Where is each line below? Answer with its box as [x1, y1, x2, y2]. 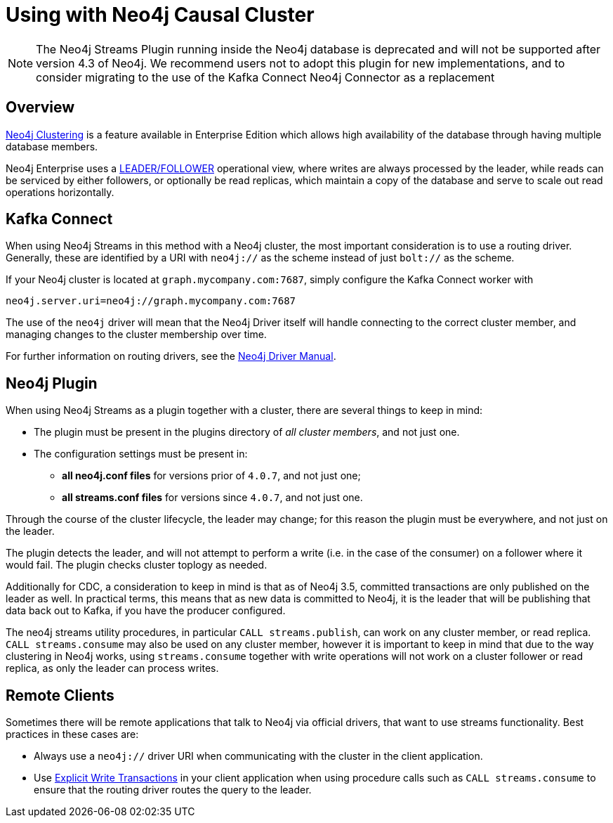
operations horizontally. [6, 186, 114, 198]
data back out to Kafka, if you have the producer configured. [6, 604, 286, 617]
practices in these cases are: [6, 728, 139, 741]
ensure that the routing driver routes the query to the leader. [34, 784, 312, 796]
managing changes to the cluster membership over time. [6, 328, 267, 341]
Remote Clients [6, 686, 114, 704]
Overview [6, 98, 75, 117]
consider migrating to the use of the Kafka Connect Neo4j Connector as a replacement [36, 70, 495, 84]
